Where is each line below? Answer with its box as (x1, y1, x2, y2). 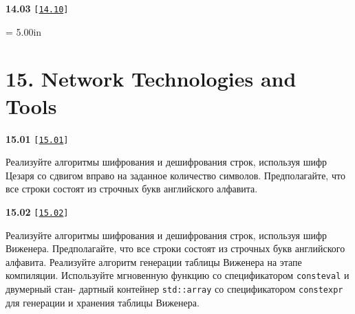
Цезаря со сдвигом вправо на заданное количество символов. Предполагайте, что (6, 168, 345, 182)
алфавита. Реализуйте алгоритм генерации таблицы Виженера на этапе (6, 254, 302, 269)
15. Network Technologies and (6, 65, 297, 93)
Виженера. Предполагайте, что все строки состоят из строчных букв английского (6, 241, 345, 256)
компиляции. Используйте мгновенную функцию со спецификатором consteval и (6, 268, 349, 282)
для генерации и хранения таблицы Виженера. (6, 295, 200, 309)
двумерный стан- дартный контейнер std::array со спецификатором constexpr (6, 282, 343, 296)
